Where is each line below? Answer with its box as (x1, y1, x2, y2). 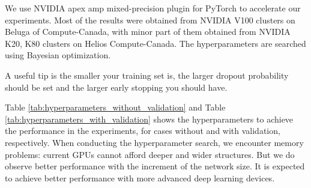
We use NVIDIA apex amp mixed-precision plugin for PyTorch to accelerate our (5, 2, 301, 14)
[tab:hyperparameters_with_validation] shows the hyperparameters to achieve (5, 112, 294, 125)
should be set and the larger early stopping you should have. (5, 80, 228, 93)
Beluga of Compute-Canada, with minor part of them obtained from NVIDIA (5, 25, 291, 38)
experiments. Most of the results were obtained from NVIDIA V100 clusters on (5, 13, 295, 26)
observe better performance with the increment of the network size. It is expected (5, 160, 305, 172)
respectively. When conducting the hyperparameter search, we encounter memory (5, 136, 304, 148)
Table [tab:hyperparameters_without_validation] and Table (5, 101, 226, 114)
